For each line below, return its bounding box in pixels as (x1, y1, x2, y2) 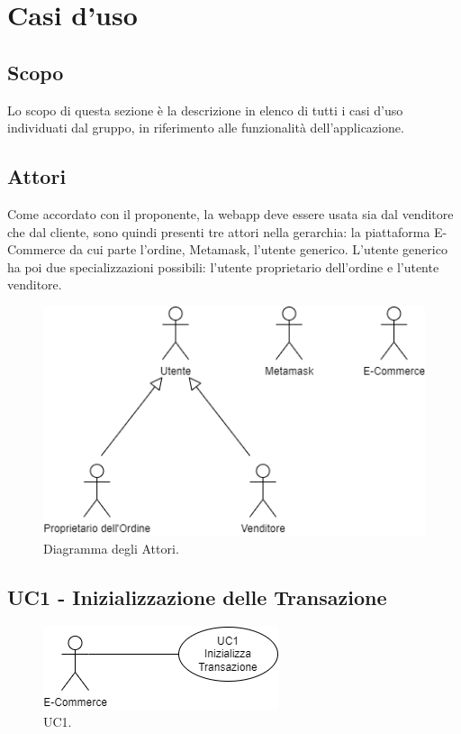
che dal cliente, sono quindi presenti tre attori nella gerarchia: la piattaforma (7, 222, 430, 241)
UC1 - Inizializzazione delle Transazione (7, 583, 387, 610)
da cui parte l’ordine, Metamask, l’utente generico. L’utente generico (69, 240, 447, 259)
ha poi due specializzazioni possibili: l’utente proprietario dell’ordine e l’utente (7, 257, 439, 276)
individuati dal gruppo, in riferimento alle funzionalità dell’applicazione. (7, 118, 404, 137)
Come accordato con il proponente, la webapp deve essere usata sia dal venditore (7, 204, 454, 223)
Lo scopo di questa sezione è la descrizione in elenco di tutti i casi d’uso (7, 100, 403, 119)
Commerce (7, 240, 66, 259)
